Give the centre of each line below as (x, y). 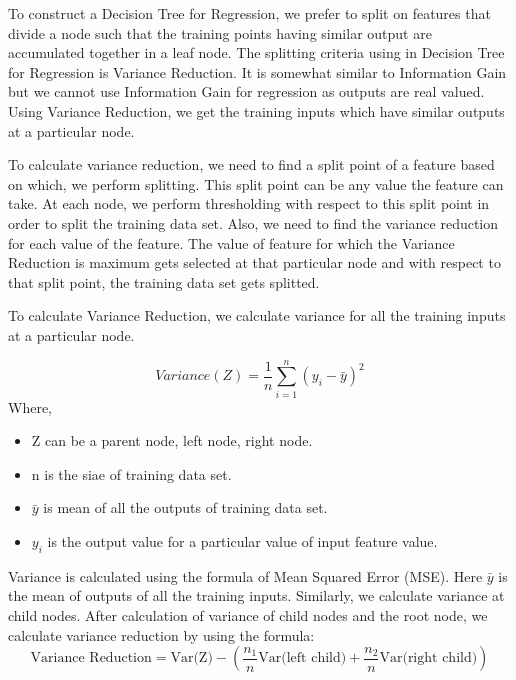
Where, (30, 406)
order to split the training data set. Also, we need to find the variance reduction (253, 222)
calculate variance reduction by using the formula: (161, 634)
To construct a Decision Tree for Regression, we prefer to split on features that (249, 13)
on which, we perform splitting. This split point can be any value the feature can (256, 183)
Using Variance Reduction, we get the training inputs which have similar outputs (256, 110)
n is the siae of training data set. (131, 473)
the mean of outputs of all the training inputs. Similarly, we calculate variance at (256, 595)
